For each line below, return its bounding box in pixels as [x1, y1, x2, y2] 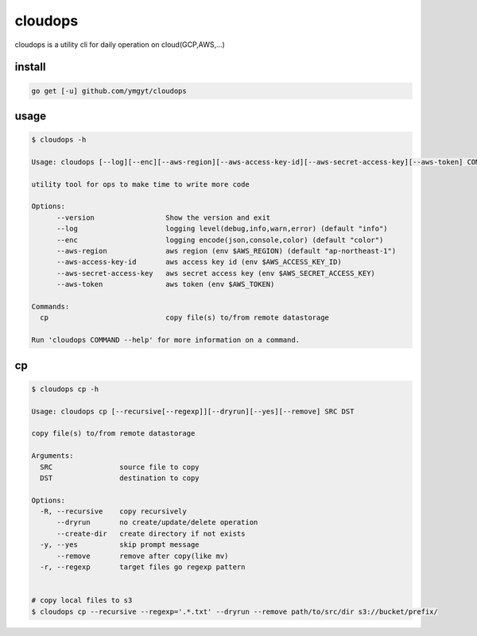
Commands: [31, 302, 70, 311]
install [14, 60, 46, 74]
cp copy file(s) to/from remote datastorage [40, 313, 330, 322]
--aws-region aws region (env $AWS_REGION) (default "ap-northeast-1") [56, 246, 397, 256]
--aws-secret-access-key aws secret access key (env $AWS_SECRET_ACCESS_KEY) [56, 269, 375, 277]
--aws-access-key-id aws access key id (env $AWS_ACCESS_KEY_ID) [56, 258, 342, 266]
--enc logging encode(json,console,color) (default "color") [56, 235, 384, 244]
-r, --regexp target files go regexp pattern [40, 563, 246, 572]
